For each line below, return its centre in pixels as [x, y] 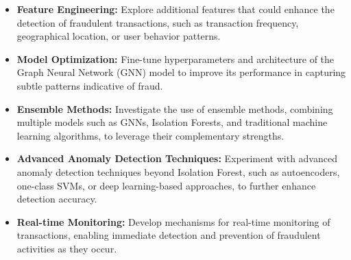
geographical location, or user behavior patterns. [119, 36]
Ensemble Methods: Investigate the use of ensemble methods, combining [175, 108]
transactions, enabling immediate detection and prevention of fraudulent [169, 235]
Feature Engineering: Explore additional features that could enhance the [175, 9]
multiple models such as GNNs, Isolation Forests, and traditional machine [172, 122]
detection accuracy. [57, 199]
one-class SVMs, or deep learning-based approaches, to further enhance [166, 185]
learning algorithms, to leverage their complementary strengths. [150, 135]
